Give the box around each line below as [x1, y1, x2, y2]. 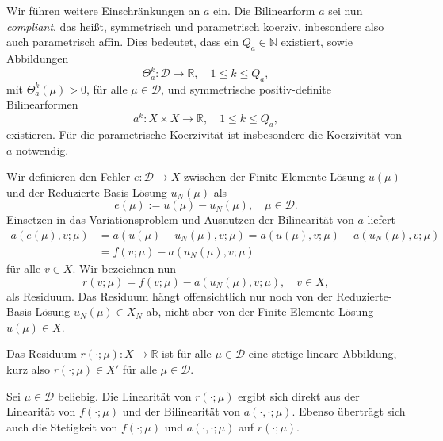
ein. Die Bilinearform [213, 2, 315, 18]
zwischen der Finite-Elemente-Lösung [183, 168, 365, 185]
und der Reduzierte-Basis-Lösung [6, 183, 167, 200]
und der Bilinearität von [122, 403, 241, 420]
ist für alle [162, 345, 212, 362]
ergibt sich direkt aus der [238, 387, 360, 404]
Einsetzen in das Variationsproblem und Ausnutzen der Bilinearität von [6, 211, 354, 228]
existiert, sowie [281, 33, 353, 50]
